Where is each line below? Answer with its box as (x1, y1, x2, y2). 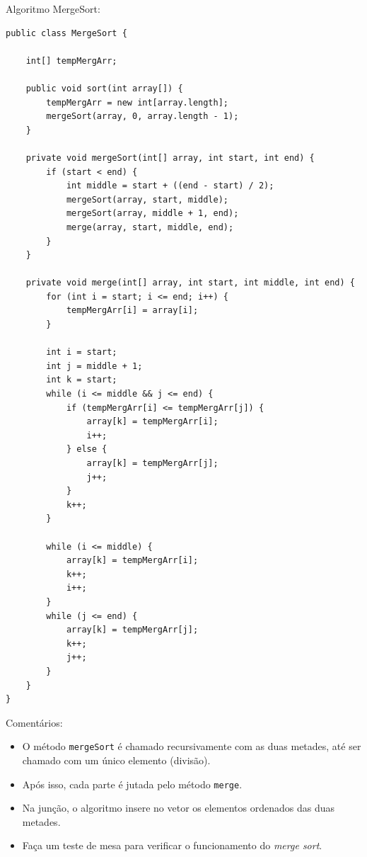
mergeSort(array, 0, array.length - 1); (46, 111, 239, 122)
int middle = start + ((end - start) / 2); (66, 181, 274, 191)
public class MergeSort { (6, 28, 127, 38)
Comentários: (6, 715, 63, 730)
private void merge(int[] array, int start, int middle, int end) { (25, 278, 355, 288)
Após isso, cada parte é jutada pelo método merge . (22, 776, 243, 791)
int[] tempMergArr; (25, 55, 117, 66)
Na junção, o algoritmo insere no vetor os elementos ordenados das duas (22, 800, 334, 815)
